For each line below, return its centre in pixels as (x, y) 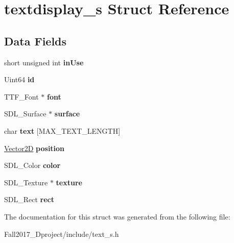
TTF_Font (21, 96)
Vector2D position (34, 148)
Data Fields (36, 41)
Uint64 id (19, 79)
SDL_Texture (26, 182)
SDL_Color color (32, 165)
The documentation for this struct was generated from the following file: (117, 216)
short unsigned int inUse (44, 62)
